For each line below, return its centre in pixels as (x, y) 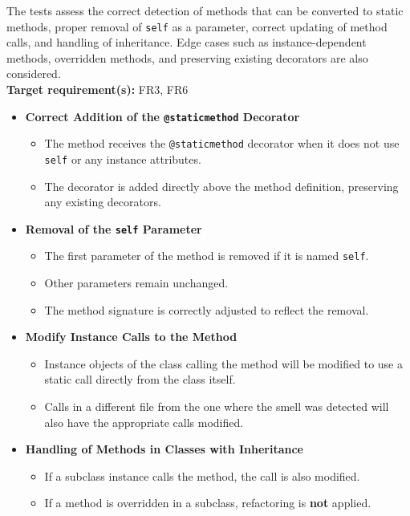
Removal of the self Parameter (114, 228)
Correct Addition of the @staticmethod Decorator (162, 116)
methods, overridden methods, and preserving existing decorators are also (187, 57)
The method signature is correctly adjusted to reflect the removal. (207, 309)
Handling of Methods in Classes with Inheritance (164, 449)
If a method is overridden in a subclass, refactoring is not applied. (208, 503)
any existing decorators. (103, 202)
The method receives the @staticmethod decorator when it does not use (222, 143)
